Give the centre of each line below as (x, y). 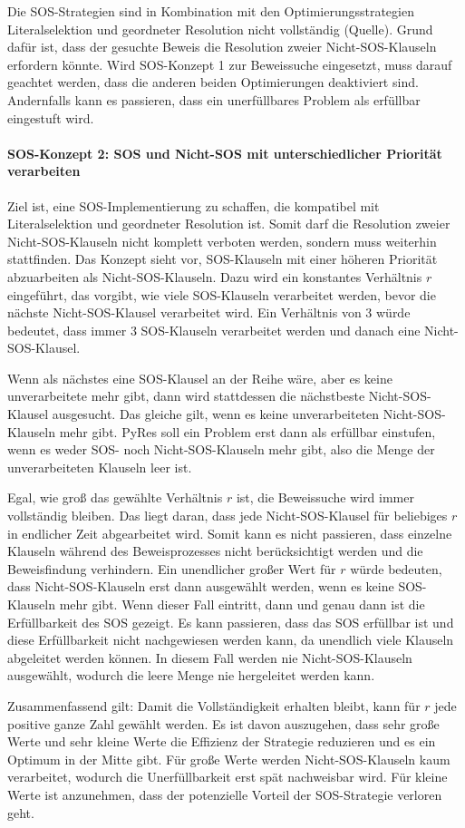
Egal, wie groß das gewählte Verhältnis (115, 497)
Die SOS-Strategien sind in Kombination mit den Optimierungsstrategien (211, 11)
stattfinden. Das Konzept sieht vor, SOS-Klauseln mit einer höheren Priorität (223, 259)
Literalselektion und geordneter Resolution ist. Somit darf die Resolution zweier (229, 224)
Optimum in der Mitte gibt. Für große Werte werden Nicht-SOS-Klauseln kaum (229, 759)
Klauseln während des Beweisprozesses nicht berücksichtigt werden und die (215, 551)
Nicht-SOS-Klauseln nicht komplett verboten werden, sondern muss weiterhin (222, 241)
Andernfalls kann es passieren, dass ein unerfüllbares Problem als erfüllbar (214, 99)
